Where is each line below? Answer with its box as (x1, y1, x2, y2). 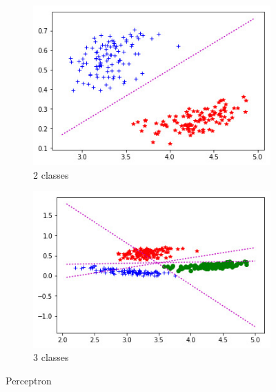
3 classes (33, 350, 69, 364)
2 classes (33, 167, 69, 182)
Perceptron (6, 373, 52, 387)
